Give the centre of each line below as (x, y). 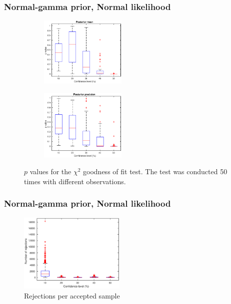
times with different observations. (75, 181)
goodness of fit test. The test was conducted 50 (155, 171)
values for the (50, 171)
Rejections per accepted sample (72, 295)
